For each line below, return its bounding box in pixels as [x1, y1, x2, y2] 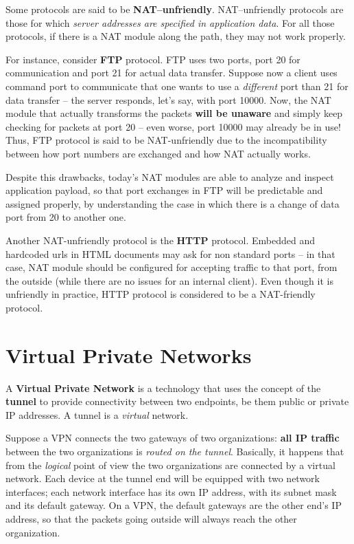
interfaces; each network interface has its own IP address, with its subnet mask [5, 484, 337, 499]
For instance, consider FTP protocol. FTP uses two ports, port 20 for [5, 52, 300, 66]
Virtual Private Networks [5, 340, 252, 369]
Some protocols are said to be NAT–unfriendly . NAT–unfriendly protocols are [5, 2, 344, 16]
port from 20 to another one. [5, 210, 126, 224]
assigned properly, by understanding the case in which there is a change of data [5, 196, 340, 210]
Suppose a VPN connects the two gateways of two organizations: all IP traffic [5, 431, 340, 445]
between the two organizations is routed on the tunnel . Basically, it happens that [5, 444, 344, 458]
